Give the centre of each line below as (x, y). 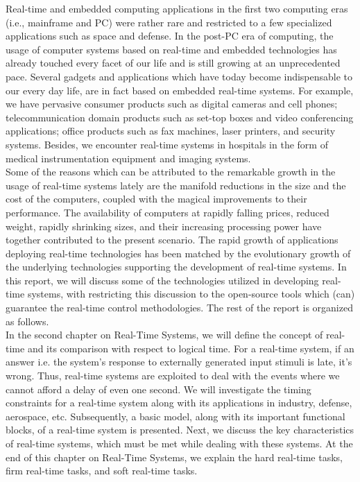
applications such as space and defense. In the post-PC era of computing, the (170, 36)
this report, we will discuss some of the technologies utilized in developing (162, 280)
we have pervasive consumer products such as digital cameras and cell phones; (172, 104)
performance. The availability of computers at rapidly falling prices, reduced (168, 212)
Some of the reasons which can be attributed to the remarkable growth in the (171, 172)
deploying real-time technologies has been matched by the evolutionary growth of (178, 253)
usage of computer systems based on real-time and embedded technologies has (171, 49)
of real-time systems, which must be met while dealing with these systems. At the (179, 443)
